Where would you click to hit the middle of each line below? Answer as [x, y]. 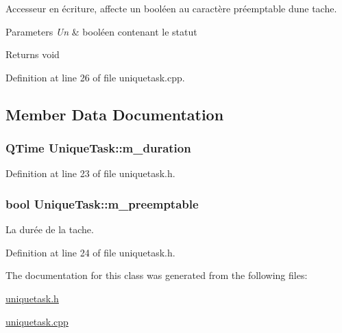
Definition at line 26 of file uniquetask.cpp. [95, 77]
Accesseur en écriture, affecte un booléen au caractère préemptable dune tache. [171, 8]
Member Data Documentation [115, 114]
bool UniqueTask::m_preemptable [102, 203]
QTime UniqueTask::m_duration [98, 148]
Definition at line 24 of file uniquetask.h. [90, 252]
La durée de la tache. [50, 229]
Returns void [33, 54]
